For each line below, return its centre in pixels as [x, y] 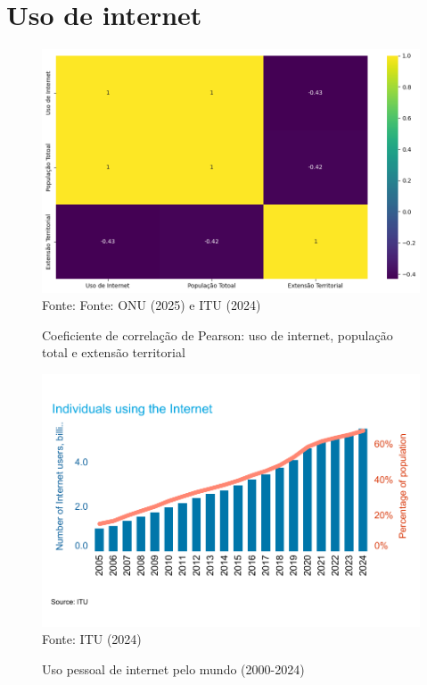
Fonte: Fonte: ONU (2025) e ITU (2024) [152, 305]
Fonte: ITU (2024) [92, 639]
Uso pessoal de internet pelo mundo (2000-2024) [173, 668]
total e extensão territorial [114, 352]
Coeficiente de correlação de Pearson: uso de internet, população [218, 334]
